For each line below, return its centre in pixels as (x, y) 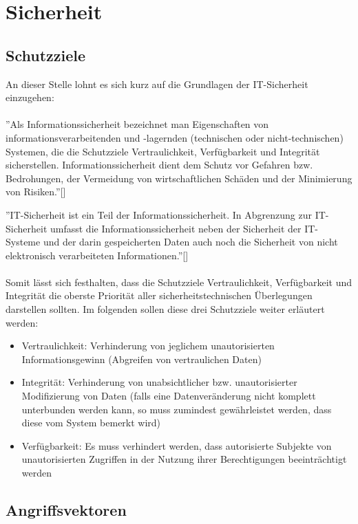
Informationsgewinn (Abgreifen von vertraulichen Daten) (141, 359)
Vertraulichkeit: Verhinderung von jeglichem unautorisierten (148, 346)
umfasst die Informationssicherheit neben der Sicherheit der (176, 228)
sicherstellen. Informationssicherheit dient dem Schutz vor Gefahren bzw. (159, 165)
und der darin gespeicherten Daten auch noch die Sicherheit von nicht (190, 242)
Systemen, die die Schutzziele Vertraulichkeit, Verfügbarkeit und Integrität (163, 151)
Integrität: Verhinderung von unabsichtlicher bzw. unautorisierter (159, 382)
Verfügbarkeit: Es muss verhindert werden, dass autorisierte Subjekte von (177, 445)
